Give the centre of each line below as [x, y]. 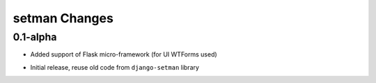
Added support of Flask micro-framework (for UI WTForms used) [124, 54]
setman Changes [63, 18]
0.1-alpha [35, 37]
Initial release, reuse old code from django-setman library [115, 67]
